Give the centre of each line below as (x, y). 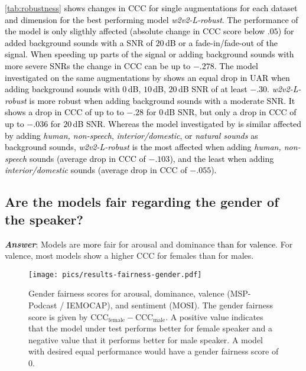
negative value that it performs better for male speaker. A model (146, 339)
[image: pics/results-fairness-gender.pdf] (115, 274)
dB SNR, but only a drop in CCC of (230, 112)
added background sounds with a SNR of (79, 42)
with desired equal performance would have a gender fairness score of (154, 351)
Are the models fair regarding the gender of (142, 202)
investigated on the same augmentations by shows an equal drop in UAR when (147, 77)
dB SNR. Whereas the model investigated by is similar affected (187, 123)
